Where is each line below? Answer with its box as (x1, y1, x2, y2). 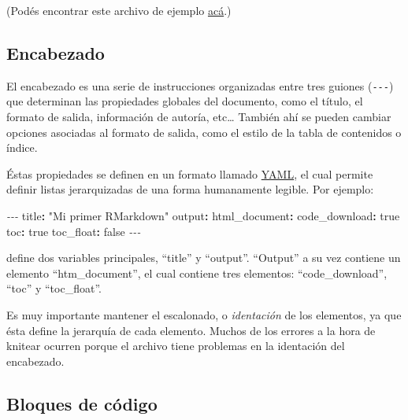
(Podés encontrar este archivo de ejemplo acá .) (6, 2, 232, 18)
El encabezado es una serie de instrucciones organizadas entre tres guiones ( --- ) (6, 77, 394, 94)
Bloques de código (6, 391, 158, 415)
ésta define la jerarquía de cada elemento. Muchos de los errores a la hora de (6, 322, 376, 338)
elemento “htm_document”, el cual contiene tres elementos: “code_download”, (6, 264, 388, 281)
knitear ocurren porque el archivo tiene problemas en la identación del (6, 337, 345, 354)
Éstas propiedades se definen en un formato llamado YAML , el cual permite (6, 165, 373, 182)
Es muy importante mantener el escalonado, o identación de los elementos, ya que (6, 306, 402, 322)
